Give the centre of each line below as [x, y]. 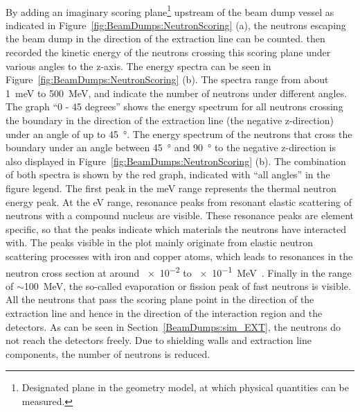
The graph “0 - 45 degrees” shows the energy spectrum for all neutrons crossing [174, 106]
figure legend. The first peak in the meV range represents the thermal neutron [171, 188]
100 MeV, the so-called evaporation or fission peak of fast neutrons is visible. [187, 285]
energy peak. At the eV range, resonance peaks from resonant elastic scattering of [179, 201]
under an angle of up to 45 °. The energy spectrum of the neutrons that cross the [179, 134]
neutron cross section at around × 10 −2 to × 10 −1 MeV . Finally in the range [179, 271]
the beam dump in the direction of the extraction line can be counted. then [165, 38]
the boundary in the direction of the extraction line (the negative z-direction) [170, 120]
